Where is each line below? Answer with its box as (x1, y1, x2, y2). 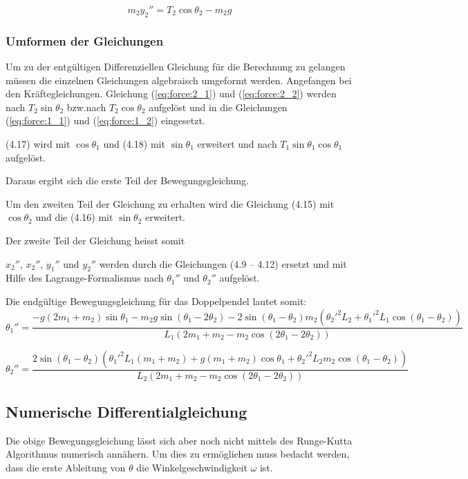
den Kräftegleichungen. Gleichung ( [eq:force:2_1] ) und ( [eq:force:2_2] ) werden (6, 86, 337, 101)
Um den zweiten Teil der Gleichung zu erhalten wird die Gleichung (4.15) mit (6, 196, 335, 211)
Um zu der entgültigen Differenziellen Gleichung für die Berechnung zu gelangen (6, 59, 346, 74)
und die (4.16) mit (35, 210, 113, 224)
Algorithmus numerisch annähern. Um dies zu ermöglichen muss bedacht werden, (6, 447, 350, 461)
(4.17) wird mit (6, 136, 71, 150)
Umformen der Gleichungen (6, 32, 164, 49)
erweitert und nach (197, 136, 277, 150)
